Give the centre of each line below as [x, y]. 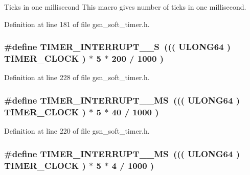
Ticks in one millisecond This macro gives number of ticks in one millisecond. [125, 7]
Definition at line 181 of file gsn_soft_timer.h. [77, 24]
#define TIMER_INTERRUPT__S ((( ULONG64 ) [118, 47]
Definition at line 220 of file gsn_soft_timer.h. [77, 131]
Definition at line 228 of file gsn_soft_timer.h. [77, 77]
